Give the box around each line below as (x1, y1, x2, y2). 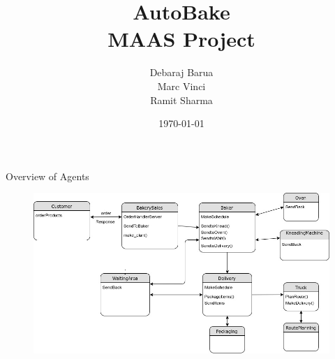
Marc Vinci (157, 78, 206, 93)
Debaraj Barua (149, 65, 214, 80)
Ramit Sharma (150, 92, 213, 107)
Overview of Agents (6, 168, 89, 183)
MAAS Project (107, 24, 255, 53)
